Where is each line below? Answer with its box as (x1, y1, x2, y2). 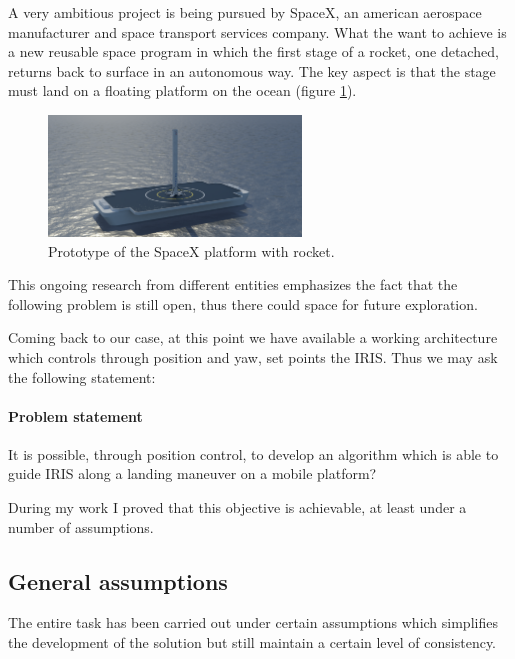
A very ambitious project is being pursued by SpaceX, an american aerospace (8, 2, 482, 22)
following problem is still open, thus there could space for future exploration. (8, 293, 478, 314)
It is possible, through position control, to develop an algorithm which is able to (8, 443, 499, 464)
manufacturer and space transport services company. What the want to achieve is (8, 21, 507, 42)
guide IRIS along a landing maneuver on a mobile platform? (8, 463, 377, 484)
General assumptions (8, 565, 228, 596)
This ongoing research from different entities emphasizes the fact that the (8, 274, 458, 295)
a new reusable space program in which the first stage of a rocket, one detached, (8, 41, 499, 62)
